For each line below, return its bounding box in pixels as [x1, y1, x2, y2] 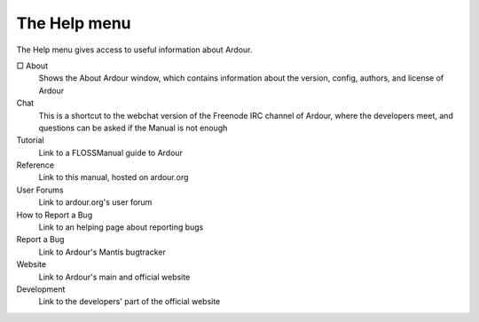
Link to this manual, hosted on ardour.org [38, 172, 189, 183]
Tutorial [16, 135, 44, 145]
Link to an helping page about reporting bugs [38, 222, 204, 232]
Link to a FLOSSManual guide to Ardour [38, 147, 184, 158]
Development [16, 284, 66, 295]
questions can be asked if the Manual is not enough [38, 122, 228, 133]
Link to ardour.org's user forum [38, 197, 153, 208]
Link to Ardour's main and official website [38, 271, 191, 282]
